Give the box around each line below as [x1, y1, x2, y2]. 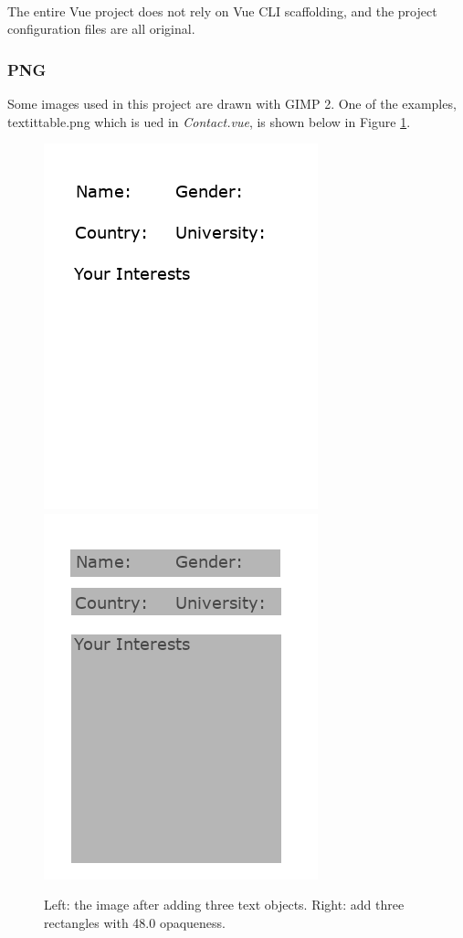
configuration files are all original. [7, 19, 195, 38]
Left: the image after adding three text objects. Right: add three [44, 895, 405, 914]
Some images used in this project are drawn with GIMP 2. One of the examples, [7, 94, 457, 112]
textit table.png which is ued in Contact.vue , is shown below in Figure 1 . [7, 112, 411, 131]
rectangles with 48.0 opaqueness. [44, 912, 226, 932]
